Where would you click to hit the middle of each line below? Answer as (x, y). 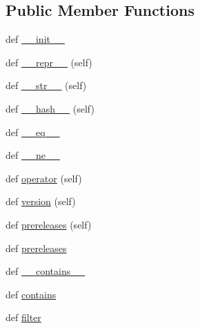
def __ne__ (33, 155)
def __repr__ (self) (49, 62)
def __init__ (35, 39)
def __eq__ (33, 132)
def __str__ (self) (46, 85)
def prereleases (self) (49, 224)
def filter (23, 317)
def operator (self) (44, 178)
